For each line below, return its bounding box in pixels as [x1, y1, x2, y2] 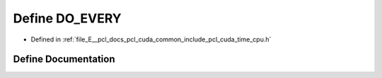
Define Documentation [13, 53, 115, 65]
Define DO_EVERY [13, 11, 122, 26]
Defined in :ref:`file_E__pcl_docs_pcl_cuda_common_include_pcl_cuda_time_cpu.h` [30, 35, 272, 44]
